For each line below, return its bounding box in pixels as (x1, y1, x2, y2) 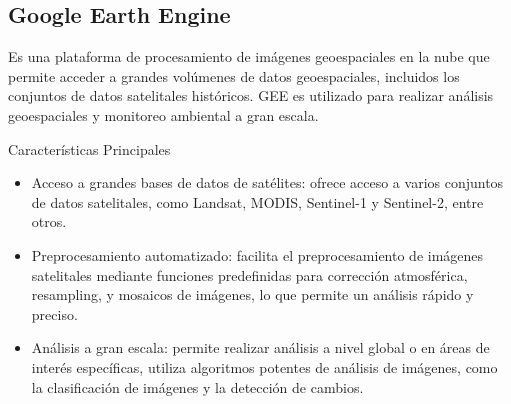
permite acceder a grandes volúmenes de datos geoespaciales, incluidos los (8, 65, 460, 86)
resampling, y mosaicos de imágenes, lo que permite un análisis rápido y (31, 284, 474, 305)
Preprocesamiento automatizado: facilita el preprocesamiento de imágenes (31, 244, 484, 265)
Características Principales (8, 138, 171, 159)
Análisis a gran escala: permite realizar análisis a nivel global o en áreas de (31, 337, 490, 358)
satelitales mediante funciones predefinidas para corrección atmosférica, (31, 264, 468, 285)
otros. (31, 211, 67, 232)
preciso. (31, 303, 78, 324)
